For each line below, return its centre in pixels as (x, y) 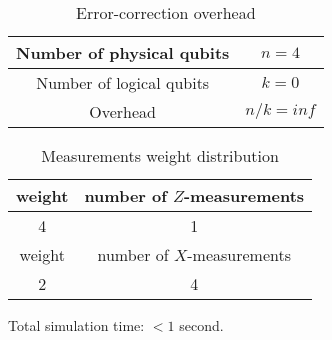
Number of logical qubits (123, 82)
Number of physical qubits (123, 52)
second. (201, 325)
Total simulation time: (76, 325)
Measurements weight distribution (160, 155)
